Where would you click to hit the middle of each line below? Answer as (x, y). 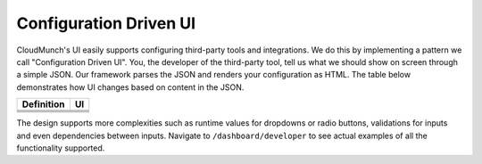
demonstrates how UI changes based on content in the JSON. (130, 87)
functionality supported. (61, 148)
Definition (43, 104)
